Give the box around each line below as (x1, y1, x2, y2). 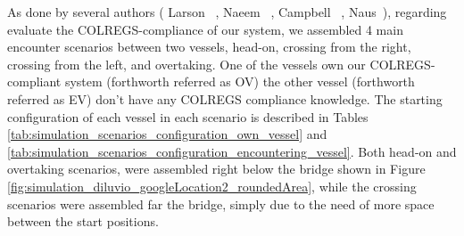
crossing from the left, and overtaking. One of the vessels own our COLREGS (7, 54, 431, 73)
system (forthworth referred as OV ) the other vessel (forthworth (64, 72, 415, 91)
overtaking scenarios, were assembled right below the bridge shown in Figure (7, 159, 426, 178)
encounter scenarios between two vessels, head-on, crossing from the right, (7, 37, 411, 56)
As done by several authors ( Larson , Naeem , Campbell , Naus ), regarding (7, 3, 447, 20)
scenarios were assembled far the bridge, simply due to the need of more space (7, 194, 435, 213)
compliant (7, 72, 62, 91)
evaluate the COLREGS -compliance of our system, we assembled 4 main (7, 20, 403, 38)
